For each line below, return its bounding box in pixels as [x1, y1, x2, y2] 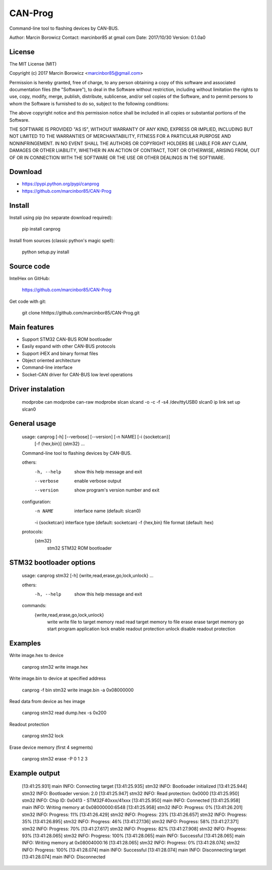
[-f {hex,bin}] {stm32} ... [34, 441, 85, 447]
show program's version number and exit [74, 487, 160, 493]
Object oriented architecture [22, 357, 81, 363]
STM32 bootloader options [9, 558, 96, 567]
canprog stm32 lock [22, 733, 64, 739]
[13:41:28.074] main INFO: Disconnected [22, 854, 106, 860]
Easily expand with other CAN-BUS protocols [22, 343, 116, 349]
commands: [22, 603, 47, 609]
